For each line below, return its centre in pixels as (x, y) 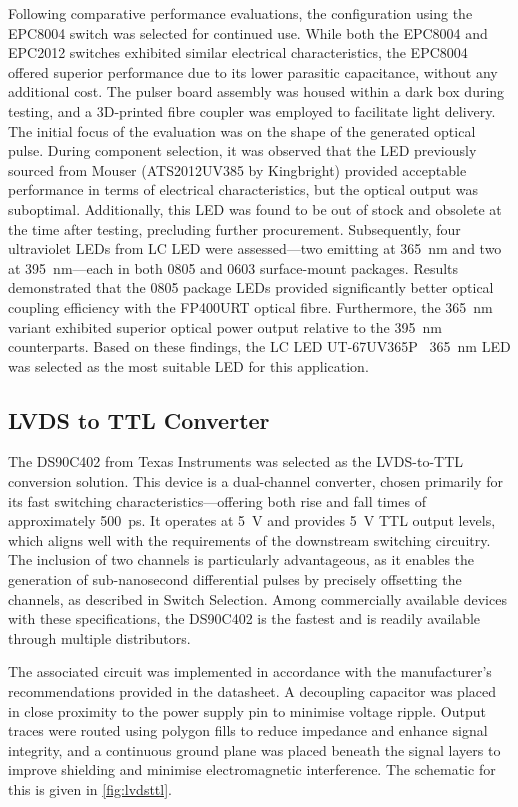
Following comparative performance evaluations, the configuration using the (240, 13)
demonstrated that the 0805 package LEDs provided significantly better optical (251, 287)
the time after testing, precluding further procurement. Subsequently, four (234, 228)
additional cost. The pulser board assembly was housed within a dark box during (256, 91)
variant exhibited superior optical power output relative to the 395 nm (225, 326)
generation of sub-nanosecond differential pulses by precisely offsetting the (235, 579)
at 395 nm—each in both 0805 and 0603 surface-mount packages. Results (233, 267)
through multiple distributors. (99, 637)
